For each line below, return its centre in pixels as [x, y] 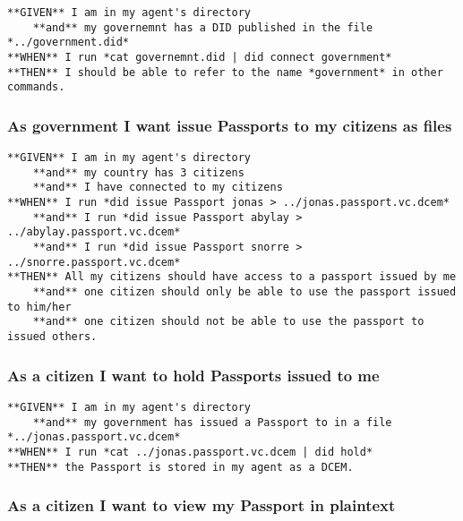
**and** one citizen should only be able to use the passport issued [244, 292]
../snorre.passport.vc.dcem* [94, 262]
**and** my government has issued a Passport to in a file [212, 422]
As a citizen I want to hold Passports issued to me [193, 375]
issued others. [52, 337]
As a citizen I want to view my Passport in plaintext [201, 505]
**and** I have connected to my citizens [158, 188]
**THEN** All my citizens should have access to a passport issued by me [232, 277]
